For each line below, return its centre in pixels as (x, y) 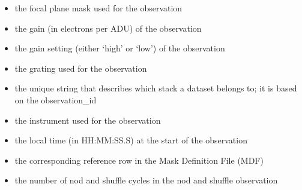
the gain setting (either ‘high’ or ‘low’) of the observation (120, 48)
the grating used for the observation (81, 68)
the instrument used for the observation (88, 120)
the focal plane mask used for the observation (98, 8)
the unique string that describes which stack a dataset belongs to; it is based (156, 88)
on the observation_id (56, 99)
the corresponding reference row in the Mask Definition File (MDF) (139, 160)
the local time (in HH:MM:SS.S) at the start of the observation (131, 140)
